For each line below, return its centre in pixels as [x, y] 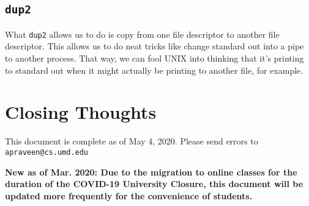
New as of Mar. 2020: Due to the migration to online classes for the [151, 172]
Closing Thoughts [81, 112]
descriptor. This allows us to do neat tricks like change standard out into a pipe [154, 46]
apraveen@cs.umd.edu [47, 152]
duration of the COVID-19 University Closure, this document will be [154, 184]
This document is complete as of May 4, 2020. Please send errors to [132, 141]
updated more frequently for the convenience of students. [129, 195]
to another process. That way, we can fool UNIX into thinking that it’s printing [154, 58]
